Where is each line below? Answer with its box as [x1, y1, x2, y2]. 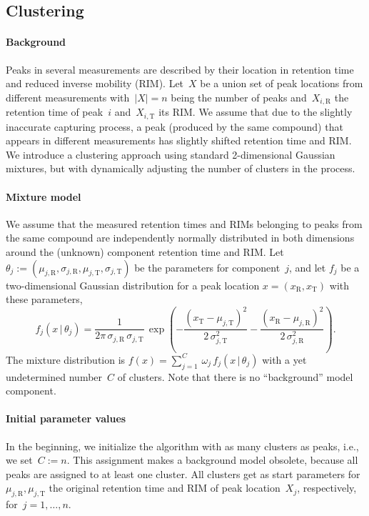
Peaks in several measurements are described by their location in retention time [6, 61, 354, 76]
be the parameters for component [134, 259, 280, 274]
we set [6, 452, 33, 467]
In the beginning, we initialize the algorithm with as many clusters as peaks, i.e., [6, 438, 359, 453]
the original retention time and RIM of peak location [49, 480, 280, 495]
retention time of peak [6, 104, 103, 119]
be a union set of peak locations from [200, 76, 363, 91]
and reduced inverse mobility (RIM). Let [6, 76, 184, 91]
